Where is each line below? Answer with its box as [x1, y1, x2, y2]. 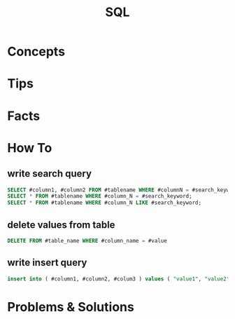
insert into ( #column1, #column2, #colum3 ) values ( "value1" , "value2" [7, 275, 230, 283]
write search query [7, 168, 92, 179]
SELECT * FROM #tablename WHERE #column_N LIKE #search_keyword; [7, 199, 201, 207]
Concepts [7, 43, 65, 60]
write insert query [7, 257, 87, 269]
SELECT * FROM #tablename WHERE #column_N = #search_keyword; [7, 193, 192, 200]
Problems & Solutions [7, 299, 134, 315]
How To [7, 140, 52, 156]
